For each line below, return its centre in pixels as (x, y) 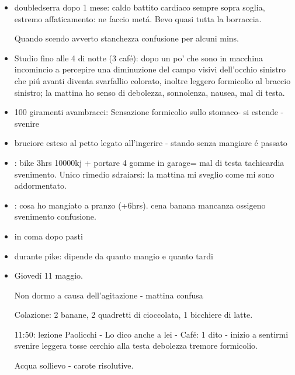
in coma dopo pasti (48, 236)
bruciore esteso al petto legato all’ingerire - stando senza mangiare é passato (151, 143)
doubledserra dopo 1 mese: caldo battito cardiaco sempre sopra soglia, (140, 7)
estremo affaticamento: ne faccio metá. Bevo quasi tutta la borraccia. (138, 18)
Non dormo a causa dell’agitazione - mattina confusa (109, 295)
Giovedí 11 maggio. (48, 275)
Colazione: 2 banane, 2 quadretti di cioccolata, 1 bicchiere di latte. (133, 315)
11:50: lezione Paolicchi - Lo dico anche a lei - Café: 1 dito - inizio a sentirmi (151, 334)
